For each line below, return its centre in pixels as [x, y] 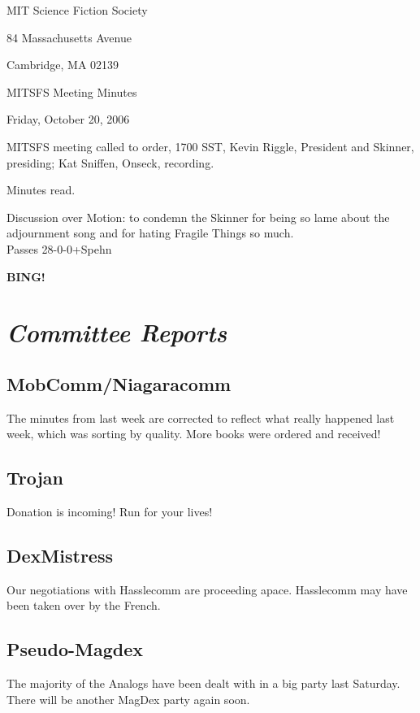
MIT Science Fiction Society [77, 10]
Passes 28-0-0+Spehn [59, 248]
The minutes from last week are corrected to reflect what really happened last [201, 417]
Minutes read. [41, 190]
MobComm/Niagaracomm [119, 383]
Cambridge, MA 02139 [63, 65]
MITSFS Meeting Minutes [72, 91]
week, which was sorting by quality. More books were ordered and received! [194, 434]
